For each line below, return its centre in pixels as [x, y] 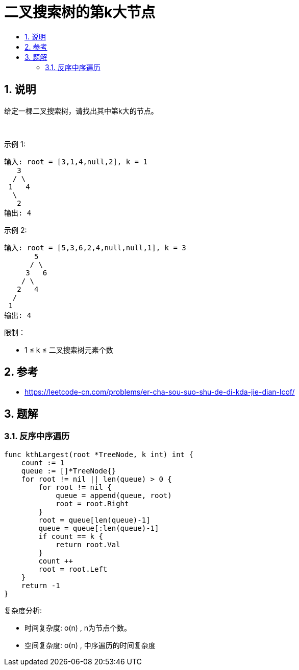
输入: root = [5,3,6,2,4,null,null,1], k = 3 [95, 247]
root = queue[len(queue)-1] [94, 520]
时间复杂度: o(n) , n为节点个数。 [78, 628]
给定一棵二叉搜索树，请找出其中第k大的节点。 [81, 111]
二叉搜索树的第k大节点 [80, 12]
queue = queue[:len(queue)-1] [99, 528]
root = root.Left [73, 569]
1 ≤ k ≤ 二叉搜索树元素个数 [69, 350]
